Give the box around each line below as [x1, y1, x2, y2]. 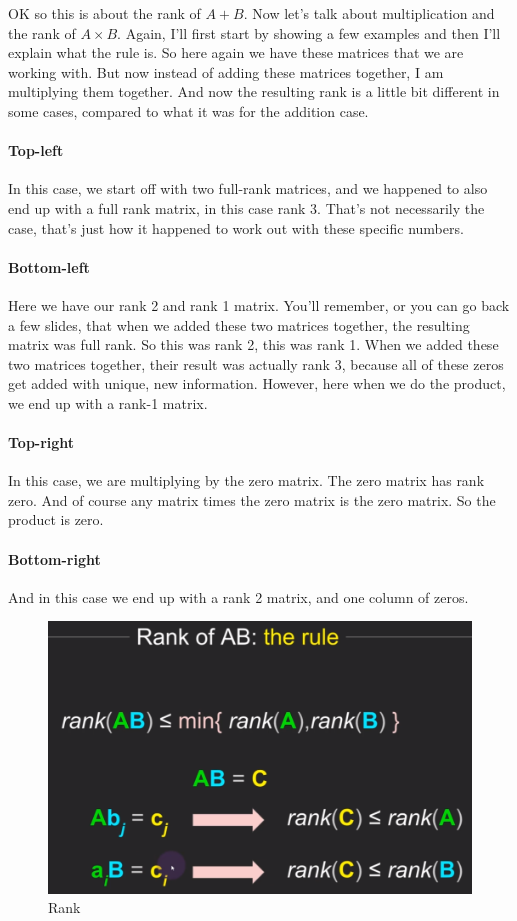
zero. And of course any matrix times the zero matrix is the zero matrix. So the [8, 489, 496, 510]
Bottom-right [8, 548, 101, 569]
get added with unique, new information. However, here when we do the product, [8, 373, 506, 394]
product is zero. [8, 509, 104, 530]
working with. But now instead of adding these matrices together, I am [8, 61, 444, 82]
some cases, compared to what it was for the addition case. [8, 100, 369, 121]
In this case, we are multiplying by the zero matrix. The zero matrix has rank [8, 470, 485, 491]
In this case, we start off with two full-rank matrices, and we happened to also [8, 178, 488, 199]
